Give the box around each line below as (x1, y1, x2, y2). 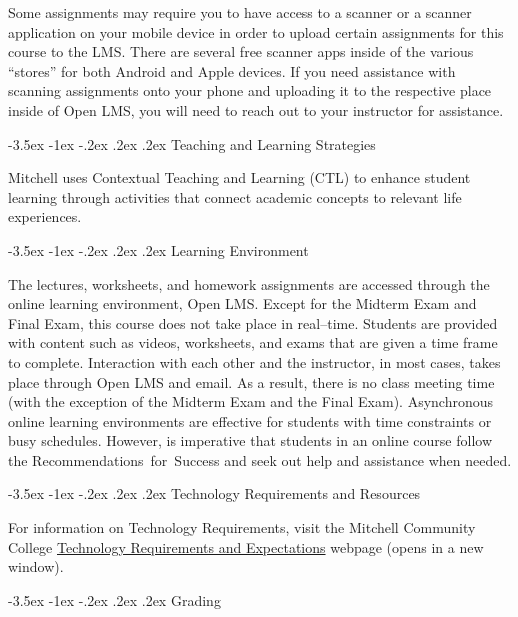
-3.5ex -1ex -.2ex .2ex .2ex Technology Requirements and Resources (8, 483, 421, 504)
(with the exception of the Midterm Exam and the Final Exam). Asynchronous (8, 391, 494, 412)
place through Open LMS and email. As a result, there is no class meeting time (8, 371, 495, 392)
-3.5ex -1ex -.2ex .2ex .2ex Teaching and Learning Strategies (8, 133, 376, 154)
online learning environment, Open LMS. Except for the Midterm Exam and (8, 293, 477, 314)
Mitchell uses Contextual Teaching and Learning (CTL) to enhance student (8, 167, 471, 188)
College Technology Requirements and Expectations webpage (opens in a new (8, 536, 484, 557)
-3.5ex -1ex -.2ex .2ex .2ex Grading (8, 589, 221, 610)
